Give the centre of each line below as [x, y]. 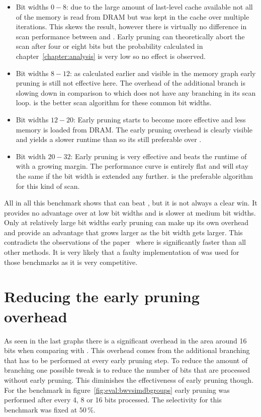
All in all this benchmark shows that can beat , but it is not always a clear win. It [131, 203]
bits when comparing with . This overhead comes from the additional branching [127, 350]
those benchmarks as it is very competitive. [71, 262]
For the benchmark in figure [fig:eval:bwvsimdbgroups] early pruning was [117, 390]
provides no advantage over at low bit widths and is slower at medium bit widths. [130, 212]
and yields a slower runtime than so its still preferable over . [109, 139]
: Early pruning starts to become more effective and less [160, 119]
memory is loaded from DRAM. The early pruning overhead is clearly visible [134, 129]
